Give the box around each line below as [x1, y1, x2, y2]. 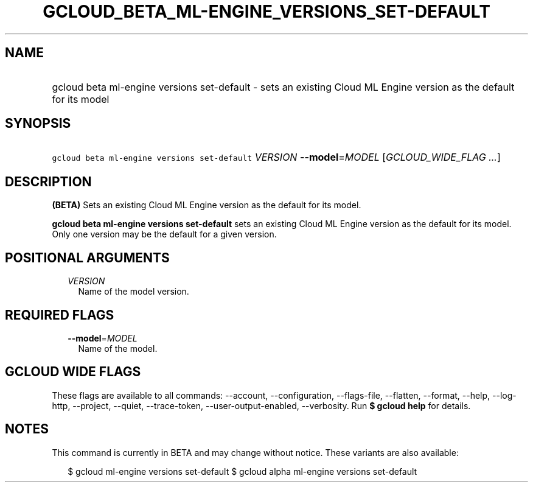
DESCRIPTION [5, 173, 92, 189]
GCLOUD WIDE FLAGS [5, 364, 141, 380]
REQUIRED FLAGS [5, 307, 114, 323]
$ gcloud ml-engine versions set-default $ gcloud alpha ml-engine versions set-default [68, 466, 417, 477]
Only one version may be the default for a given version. [52, 229, 277, 240]
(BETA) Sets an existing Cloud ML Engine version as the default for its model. [52, 200, 361, 211]
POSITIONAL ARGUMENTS [5, 250, 170, 265]
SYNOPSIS [5, 116, 71, 131]
